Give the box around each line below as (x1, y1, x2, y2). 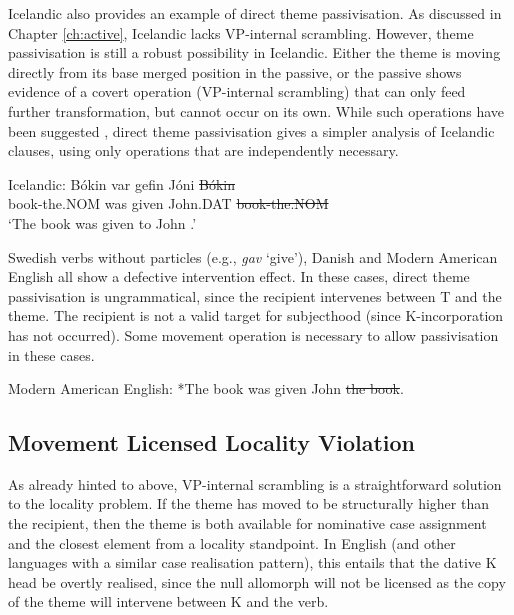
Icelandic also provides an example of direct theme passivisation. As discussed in (8, 3, 502, 23)
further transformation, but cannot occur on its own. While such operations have (8, 100, 505, 121)
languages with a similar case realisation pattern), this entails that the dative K (8, 552, 497, 573)
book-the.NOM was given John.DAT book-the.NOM (8, 193, 329, 214)
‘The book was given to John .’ (8, 212, 197, 233)
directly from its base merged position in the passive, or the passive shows (8, 61, 462, 82)
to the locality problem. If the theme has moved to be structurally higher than (8, 493, 489, 514)
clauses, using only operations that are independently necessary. (8, 140, 399, 161)
